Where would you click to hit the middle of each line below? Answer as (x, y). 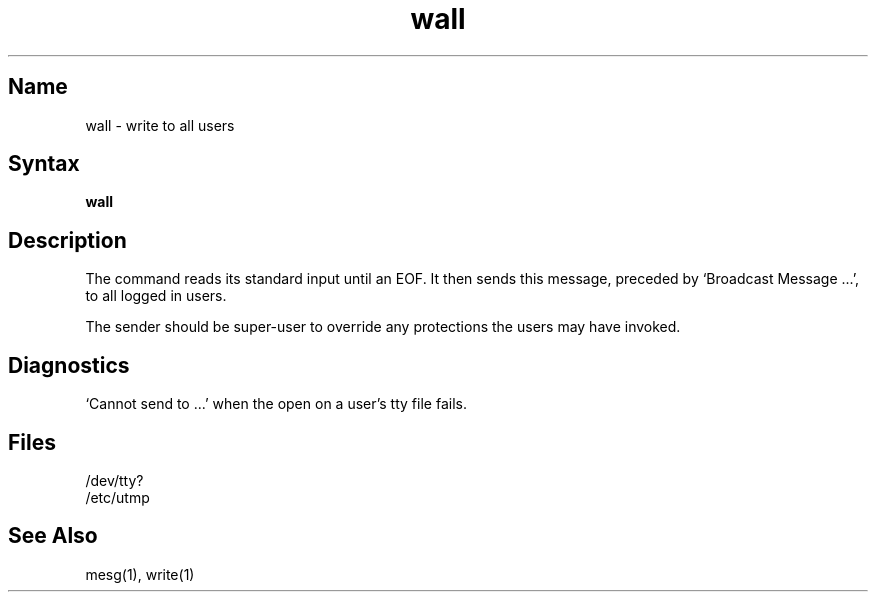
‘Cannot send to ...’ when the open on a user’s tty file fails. (276, 404)
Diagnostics (69, 365)
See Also (53, 536)
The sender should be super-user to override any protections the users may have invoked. (383, 327)
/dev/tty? (114, 480)
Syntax (44, 164)
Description (67, 240)
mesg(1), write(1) (140, 574)
